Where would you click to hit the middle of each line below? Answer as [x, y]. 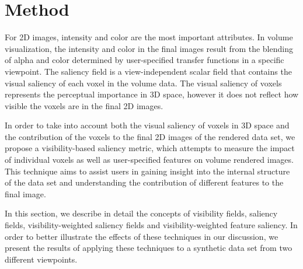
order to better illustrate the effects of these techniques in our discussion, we [142, 236]
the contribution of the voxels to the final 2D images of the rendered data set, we [150, 136]
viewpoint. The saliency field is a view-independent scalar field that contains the [148, 71]
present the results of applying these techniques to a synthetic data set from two [149, 248]
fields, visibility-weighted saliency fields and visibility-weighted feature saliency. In [151, 225]
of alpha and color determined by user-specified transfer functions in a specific [144, 60]
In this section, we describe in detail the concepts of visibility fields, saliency [141, 213]
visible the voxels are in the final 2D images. [84, 105]
